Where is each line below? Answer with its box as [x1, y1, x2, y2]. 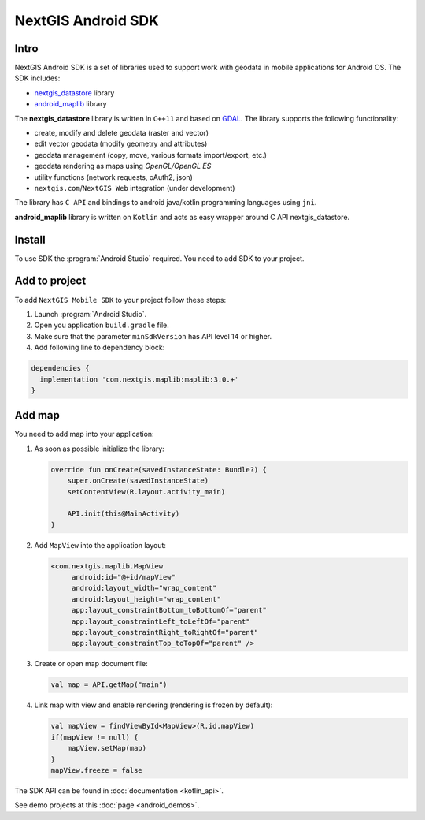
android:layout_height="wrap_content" [71, 594, 222, 603]
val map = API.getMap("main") [50, 680, 168, 689]
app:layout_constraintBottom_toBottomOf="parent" [71, 606, 267, 615]
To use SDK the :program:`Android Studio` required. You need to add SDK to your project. [14, 253, 305, 263]
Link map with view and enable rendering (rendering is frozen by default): [34, 700, 273, 710]
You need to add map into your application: [14, 430, 154, 439]
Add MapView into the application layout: [34, 540, 167, 550]
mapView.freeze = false [50, 766, 143, 774]
